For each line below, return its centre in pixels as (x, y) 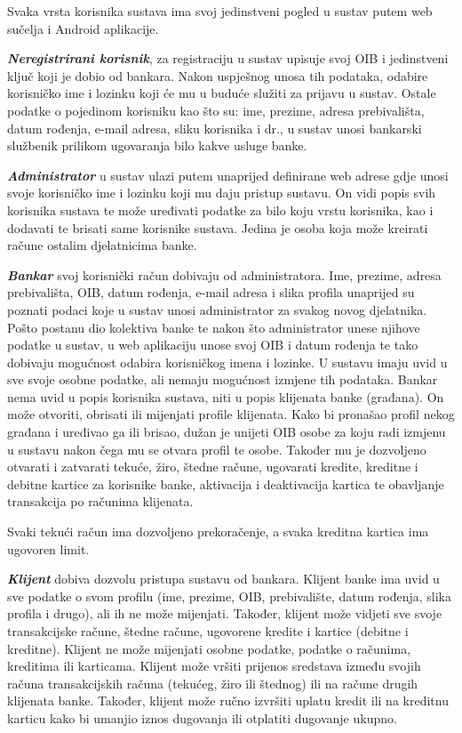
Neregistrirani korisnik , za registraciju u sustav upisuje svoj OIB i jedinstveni (228, 58)
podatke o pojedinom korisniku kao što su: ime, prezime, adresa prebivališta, (216, 110)
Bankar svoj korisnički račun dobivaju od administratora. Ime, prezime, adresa (224, 274)
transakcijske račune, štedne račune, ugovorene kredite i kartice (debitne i (208, 631)
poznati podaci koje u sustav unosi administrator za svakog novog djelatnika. (217, 309)
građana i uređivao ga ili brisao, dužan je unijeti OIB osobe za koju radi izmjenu (227, 432)
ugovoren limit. (48, 548)
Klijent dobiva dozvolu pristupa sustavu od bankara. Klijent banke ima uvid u (223, 579)
